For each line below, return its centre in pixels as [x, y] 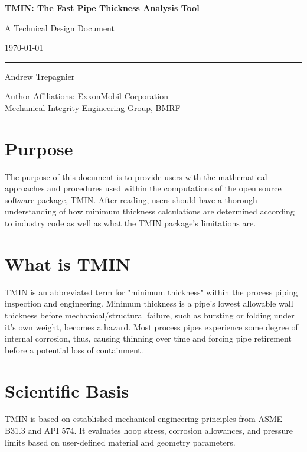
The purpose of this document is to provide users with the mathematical [136, 176]
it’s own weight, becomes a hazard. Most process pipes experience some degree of [151, 326]
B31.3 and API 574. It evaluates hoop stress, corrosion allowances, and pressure [149, 430]
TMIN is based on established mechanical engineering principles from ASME [144, 419]
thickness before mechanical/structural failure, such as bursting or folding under [150, 315]
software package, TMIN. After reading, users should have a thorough [131, 199]
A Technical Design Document [60, 27]
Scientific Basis [67, 390]
